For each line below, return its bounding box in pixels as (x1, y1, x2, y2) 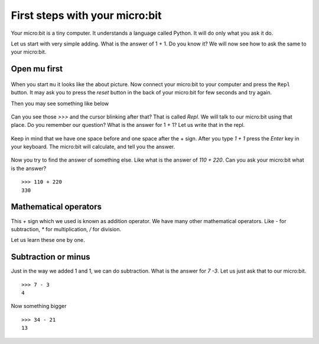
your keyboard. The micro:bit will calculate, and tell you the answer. (11, 143, 175, 150)
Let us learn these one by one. (11, 237, 85, 244)
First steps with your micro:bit (11, 9, 162, 22)
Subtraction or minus (11, 252, 91, 262)
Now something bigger (11, 303, 67, 310)
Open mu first (11, 64, 63, 74)
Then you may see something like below (11, 100, 109, 107)
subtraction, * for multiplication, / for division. (11, 225, 122, 232)
